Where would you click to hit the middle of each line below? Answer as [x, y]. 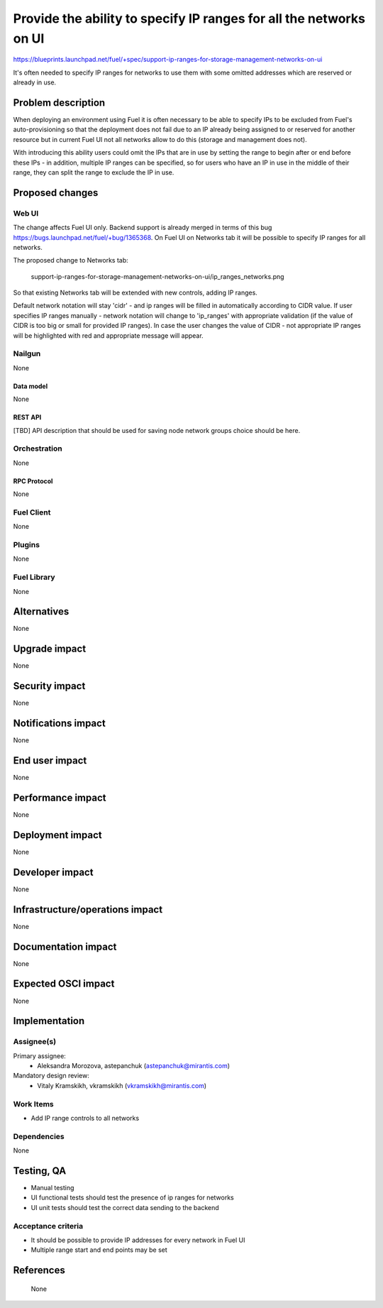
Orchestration [38, 449]
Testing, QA [40, 1171]
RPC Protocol [33, 481]
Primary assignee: [40, 1056]
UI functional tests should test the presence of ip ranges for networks [132, 1198]
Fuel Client [32, 512]
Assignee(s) [35, 1042]
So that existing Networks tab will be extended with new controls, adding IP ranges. [135, 293]
